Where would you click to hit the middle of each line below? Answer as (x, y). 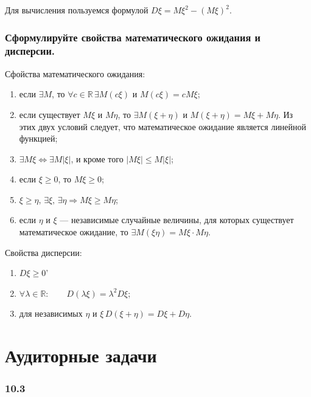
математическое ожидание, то (74, 232)
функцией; (38, 138)
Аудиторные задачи (81, 355)
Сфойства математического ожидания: (75, 73)
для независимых (51, 313)
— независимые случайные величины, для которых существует (177, 220)
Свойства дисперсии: (44, 252)
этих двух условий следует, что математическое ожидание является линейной (163, 126)
